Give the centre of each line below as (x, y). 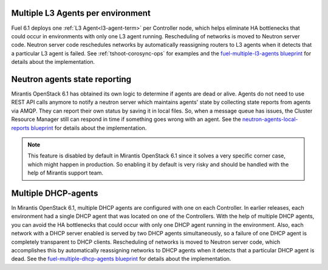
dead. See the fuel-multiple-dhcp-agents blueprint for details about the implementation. (121, 259)
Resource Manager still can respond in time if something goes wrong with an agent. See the (126, 119)
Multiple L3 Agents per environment (81, 13)
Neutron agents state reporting (71, 79)
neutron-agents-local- (270, 119)
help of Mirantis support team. (65, 173)
